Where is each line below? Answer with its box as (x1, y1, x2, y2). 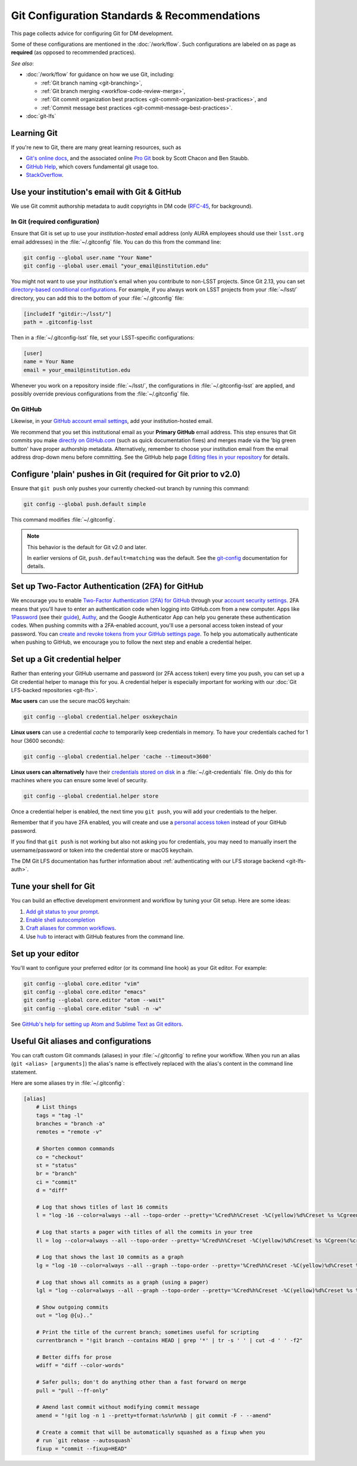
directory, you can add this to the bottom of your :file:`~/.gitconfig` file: (11, 294, 184, 301)
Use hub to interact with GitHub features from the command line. (26, 933, 184, 940)
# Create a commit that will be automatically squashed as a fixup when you (36, 1428, 265, 1436)
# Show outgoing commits (36, 1303, 109, 1311)
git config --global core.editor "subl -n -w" (23, 1005, 162, 1012)
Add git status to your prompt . (26, 908, 100, 915)
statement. (11, 1068, 37, 1075)
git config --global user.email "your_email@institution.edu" (23, 262, 209, 269)
